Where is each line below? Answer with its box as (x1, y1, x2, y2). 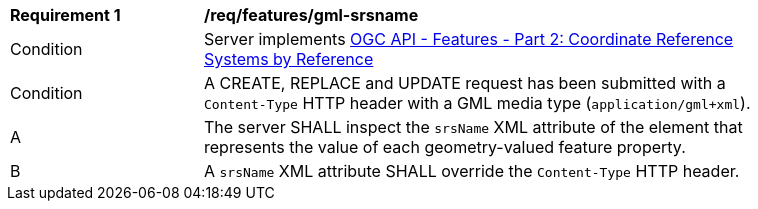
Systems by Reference (204, 49, 374, 69)
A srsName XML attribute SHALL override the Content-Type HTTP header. (204, 161, 740, 181)
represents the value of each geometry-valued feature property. (204, 137, 686, 157)
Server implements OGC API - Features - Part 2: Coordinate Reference (204, 29, 734, 49)
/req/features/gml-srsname (204, 5, 419, 25)
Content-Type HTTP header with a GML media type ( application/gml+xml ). (204, 93, 751, 113)
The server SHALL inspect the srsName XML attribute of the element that (204, 117, 743, 137)
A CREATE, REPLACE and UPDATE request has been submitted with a (204, 73, 726, 93)
